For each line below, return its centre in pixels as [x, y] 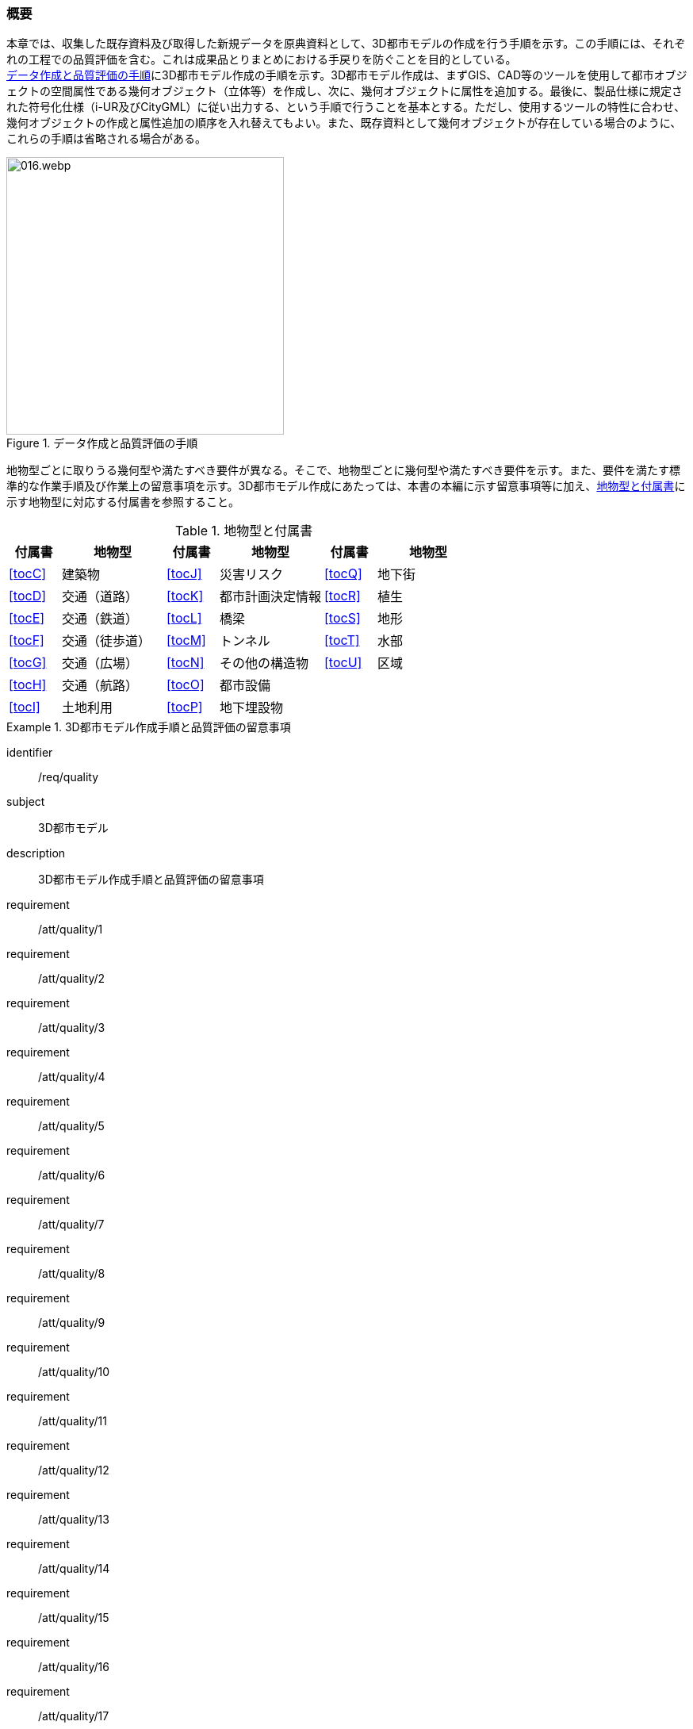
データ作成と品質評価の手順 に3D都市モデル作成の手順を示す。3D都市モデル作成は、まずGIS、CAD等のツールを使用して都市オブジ [347, 75]
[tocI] [25, 707]
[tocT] [342, 640]
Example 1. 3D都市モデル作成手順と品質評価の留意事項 [149, 727]
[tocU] [343, 663]
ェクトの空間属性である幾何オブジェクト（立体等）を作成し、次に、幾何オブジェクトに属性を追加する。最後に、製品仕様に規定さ [345, 91]
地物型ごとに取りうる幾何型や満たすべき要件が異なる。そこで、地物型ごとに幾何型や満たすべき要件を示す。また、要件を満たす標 [344, 470]
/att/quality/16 [74, 1667]
